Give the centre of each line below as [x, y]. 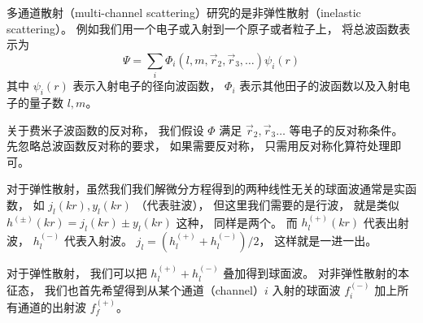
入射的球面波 [306, 289]
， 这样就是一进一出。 [318, 241]
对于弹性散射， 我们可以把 [77, 273]
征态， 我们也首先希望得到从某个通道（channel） [135, 289]
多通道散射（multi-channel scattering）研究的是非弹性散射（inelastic [184, 12]
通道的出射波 [52, 306]
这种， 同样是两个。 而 [237, 222]
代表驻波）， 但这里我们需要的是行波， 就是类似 [273, 204]
